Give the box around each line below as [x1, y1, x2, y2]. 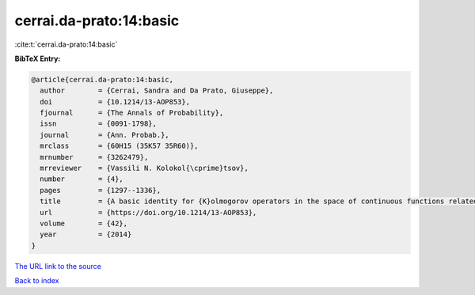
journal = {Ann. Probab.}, [40, 130, 169, 139]
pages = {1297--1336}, [40, 186, 161, 195]
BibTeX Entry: [14, 54, 61, 63]
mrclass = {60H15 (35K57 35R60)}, [40, 142, 199, 150]
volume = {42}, [40, 219, 128, 228]
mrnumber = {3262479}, [40, 153, 149, 161]
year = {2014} [40, 230, 132, 239]
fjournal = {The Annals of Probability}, [40, 108, 224, 118]
